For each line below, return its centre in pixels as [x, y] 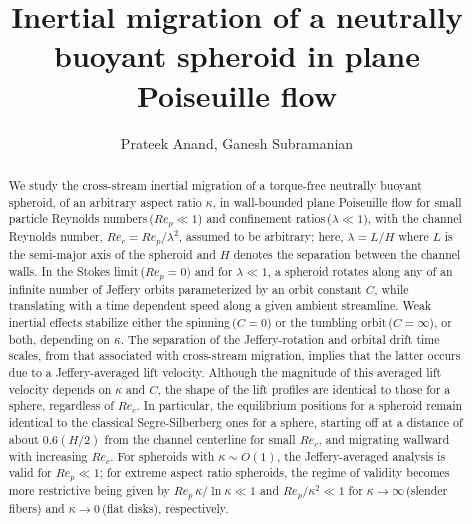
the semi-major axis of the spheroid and [112, 254]
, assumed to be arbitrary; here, [261, 236]
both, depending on [59, 338]
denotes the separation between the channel [347, 254]
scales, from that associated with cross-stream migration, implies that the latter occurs [234, 355]
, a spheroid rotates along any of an [360, 270]
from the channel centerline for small [200, 438]
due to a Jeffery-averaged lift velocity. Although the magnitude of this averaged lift [225, 371]
